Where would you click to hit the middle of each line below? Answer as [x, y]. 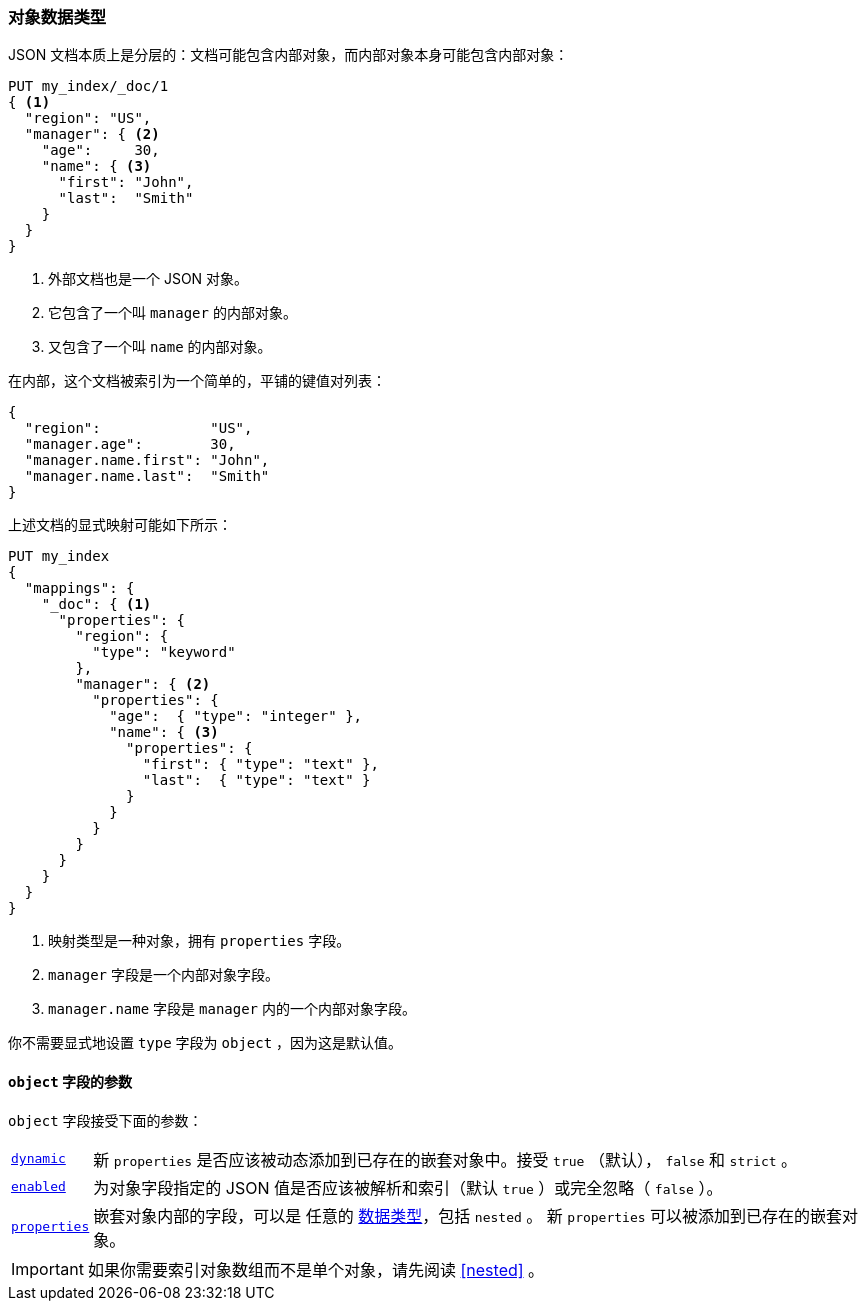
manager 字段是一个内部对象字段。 [163, 975]
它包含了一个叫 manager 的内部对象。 [172, 313]
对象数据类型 [57, 17]
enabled [38, 1187]
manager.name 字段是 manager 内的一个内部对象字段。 [232, 1009]
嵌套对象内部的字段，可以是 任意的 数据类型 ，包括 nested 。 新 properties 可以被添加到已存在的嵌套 [468, 1215]
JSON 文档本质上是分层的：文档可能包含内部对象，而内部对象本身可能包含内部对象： [288, 55]
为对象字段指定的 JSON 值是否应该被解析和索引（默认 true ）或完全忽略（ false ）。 [408, 1187]
